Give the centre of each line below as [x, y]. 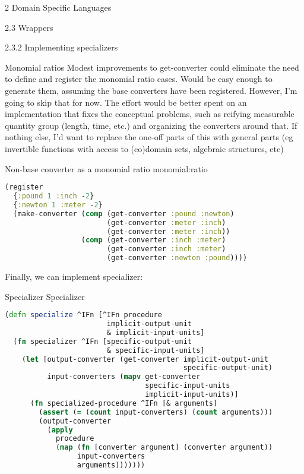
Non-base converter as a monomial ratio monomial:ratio [106, 168]
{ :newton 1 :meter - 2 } [58, 205]
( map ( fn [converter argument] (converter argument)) [164, 448]
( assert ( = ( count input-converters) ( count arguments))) [156, 412]
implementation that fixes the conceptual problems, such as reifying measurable [150, 114]
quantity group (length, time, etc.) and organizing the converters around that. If [151, 125]
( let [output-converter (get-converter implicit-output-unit [145, 359]
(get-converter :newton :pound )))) [177, 258]
